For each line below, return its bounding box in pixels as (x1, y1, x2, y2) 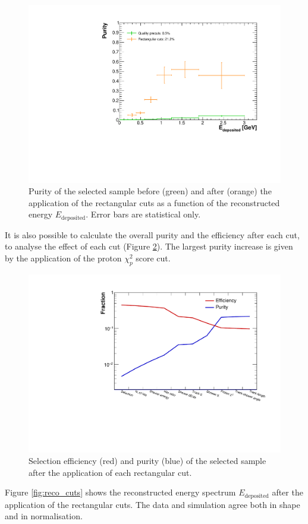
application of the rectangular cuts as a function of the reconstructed (29, 196, 280, 209)
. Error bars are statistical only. (86, 208, 201, 220)
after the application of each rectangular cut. (29, 466, 192, 478)
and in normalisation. (5, 510, 83, 522)
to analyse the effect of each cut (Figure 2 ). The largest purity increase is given (5, 240, 293, 252)
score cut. (136, 252, 171, 264)
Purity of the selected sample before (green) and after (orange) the (29, 185, 272, 197)
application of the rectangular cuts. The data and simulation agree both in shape (5, 498, 300, 510)
